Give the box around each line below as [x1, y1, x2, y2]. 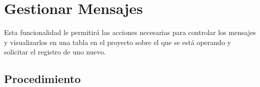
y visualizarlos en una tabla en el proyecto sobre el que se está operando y [4, 36, 231, 47]
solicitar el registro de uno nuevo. [4, 46, 106, 57]
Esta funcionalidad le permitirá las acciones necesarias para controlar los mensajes [4, 27, 256, 37]
